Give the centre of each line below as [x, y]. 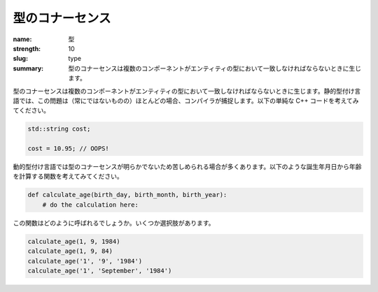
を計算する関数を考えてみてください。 [68, 176]
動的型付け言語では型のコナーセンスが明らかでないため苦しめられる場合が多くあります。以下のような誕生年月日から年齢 [187, 167]
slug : [20, 59]
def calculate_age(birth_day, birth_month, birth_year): [127, 195]
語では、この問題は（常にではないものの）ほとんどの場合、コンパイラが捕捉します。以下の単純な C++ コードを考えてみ [186, 101]
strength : [27, 48]
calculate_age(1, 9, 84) [70, 251]
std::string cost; [59, 129]
